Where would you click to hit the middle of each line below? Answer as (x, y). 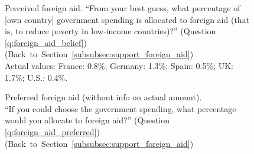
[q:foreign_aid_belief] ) (46, 42)
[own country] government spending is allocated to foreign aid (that (127, 19)
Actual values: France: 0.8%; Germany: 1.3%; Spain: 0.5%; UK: (119, 65)
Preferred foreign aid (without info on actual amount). (103, 97)
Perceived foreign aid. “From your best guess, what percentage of (123, 8)
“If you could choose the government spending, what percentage (121, 108)
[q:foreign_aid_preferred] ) (52, 131)
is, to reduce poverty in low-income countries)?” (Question (110, 31)
